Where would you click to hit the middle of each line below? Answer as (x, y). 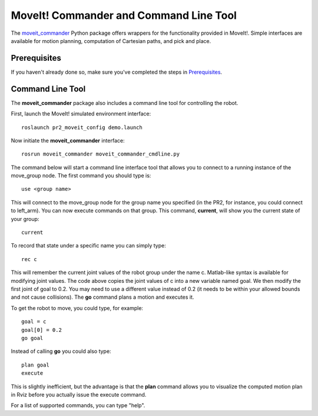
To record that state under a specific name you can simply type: (88, 246)
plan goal (35, 365)
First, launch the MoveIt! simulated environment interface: (81, 114)
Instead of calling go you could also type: (61, 351)
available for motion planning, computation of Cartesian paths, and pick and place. (111, 41)
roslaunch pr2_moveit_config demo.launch (82, 127)
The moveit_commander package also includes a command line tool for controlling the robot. (125, 103)
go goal (32, 338)
